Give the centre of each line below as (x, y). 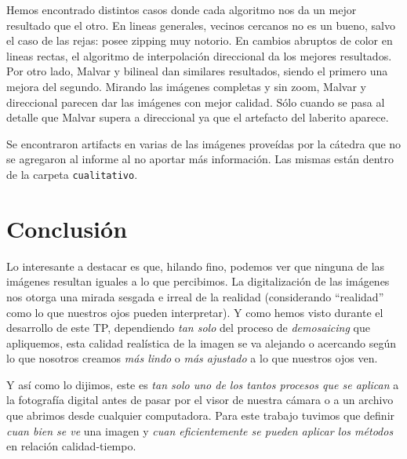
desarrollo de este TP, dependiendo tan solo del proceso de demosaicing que (188, 328)
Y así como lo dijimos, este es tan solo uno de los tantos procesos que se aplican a (203, 384)
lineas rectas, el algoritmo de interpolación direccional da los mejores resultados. (199, 55)
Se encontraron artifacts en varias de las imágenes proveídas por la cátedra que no (204, 143)
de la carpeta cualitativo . (72, 174)
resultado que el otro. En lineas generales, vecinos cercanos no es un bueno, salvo (201, 25)
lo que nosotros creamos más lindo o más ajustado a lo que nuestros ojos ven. (192, 358)
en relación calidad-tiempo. (71, 446)
